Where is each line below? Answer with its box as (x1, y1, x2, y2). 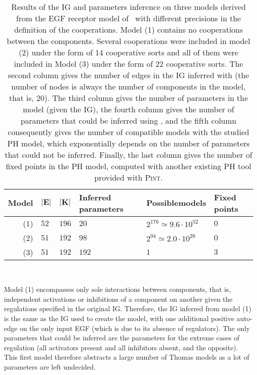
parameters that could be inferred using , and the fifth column (20, 114, 237, 126)
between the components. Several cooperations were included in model (6, 35, 251, 47)
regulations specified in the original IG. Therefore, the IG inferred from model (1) (4, 303, 252, 314)
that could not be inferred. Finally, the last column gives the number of (4, 148, 253, 160)
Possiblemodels (146, 197, 206, 209)
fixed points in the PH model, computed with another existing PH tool (5, 160, 252, 172)
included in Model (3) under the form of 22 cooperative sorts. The (14, 57, 243, 69)
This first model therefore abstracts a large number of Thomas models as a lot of (4, 352, 250, 362)
